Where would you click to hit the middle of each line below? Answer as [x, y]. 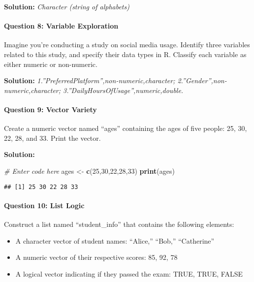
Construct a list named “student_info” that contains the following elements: [119, 224]
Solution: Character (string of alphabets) [67, 6]
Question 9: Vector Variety [50, 109]
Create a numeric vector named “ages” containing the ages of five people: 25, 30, [126, 128]
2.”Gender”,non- [202, 80]
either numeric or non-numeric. [51, 64]
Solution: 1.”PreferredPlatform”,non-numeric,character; [90, 80]
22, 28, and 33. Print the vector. [52, 138]
